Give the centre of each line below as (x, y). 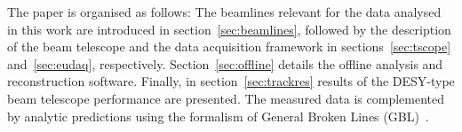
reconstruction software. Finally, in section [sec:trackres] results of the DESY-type (231, 81)
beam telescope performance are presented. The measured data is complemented (226, 98)
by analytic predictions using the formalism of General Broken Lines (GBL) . (218, 116)
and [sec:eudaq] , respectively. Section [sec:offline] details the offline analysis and (225, 63)
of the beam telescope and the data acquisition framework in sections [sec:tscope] (229, 47)
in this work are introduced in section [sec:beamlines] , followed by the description (229, 29)
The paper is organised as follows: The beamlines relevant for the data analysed (224, 12)
